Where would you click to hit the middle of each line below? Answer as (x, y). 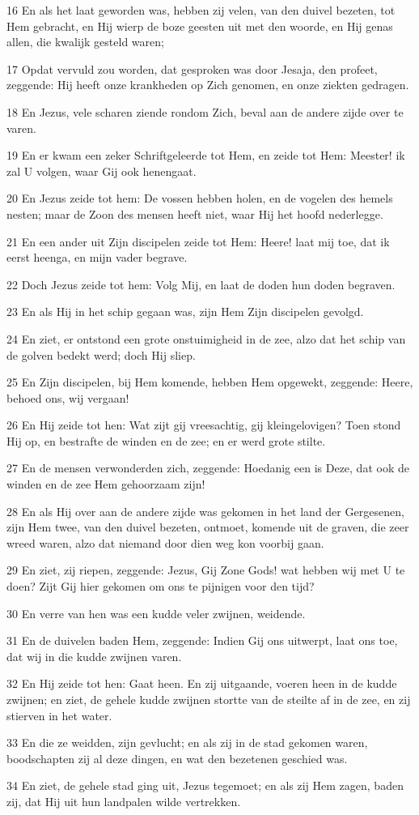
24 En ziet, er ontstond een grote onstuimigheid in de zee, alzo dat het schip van (206, 338)
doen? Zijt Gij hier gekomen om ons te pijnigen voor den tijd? (161, 586)
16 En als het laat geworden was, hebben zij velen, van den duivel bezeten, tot (201, 10)
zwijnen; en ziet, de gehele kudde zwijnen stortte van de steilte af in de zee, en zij (209, 699)
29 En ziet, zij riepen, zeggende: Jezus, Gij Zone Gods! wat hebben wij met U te (206, 570)
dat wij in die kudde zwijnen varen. (94, 656)
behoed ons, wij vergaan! (68, 397)
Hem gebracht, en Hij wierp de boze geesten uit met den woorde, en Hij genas (200, 26)
